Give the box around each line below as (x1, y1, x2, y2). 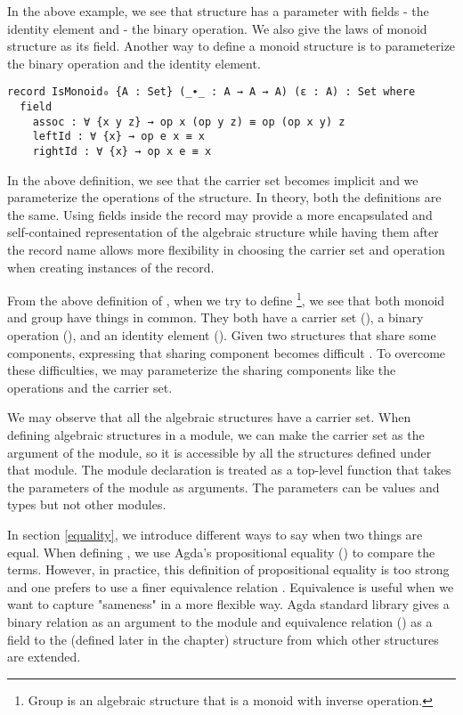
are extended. (7, 647, 81, 666)
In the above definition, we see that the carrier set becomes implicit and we (7, 170, 418, 189)
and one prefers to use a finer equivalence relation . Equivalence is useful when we (7, 577, 454, 596)
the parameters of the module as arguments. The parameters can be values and (7, 477, 440, 496)
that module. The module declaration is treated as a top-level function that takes (7, 460, 451, 479)
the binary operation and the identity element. (7, 53, 261, 72)
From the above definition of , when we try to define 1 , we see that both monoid (7, 288, 445, 309)
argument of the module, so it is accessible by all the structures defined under (7, 443, 432, 461)
